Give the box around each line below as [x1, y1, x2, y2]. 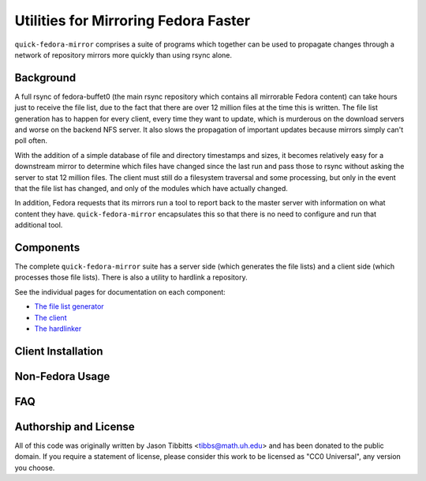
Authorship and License [14, 419, 135, 434]
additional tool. [14, 220, 63, 230]
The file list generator [34, 302, 104, 311]
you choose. [14, 463, 55, 472]
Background [14, 71, 77, 85]
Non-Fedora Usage [14, 370, 110, 383]
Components [14, 241, 80, 254]
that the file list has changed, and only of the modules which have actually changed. [14, 183, 288, 193]
